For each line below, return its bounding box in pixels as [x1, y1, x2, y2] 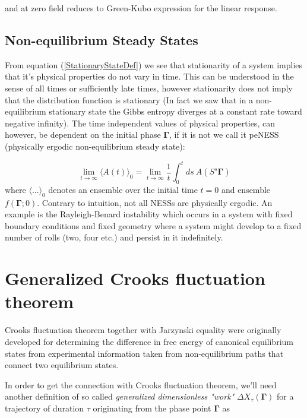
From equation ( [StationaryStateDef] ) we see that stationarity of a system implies [5, 58, 303, 71]
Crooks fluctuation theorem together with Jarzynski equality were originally [5, 324, 281, 336]
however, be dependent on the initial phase [5, 128, 161, 141]
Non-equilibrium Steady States [5, 30, 198, 49]
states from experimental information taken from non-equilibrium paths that [5, 347, 284, 359]
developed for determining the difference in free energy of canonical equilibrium [5, 335, 293, 347]
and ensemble [221, 183, 271, 195]
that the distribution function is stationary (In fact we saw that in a [5, 93, 254, 106]
